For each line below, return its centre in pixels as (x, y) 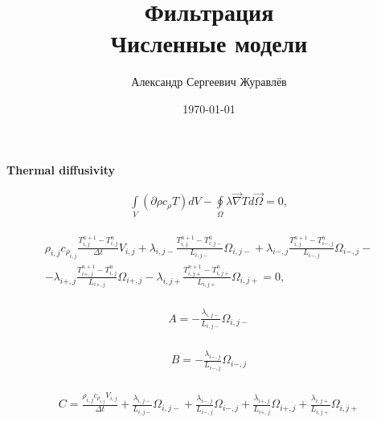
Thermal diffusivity (61, 169)
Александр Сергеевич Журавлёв (209, 82)
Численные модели (209, 43)
